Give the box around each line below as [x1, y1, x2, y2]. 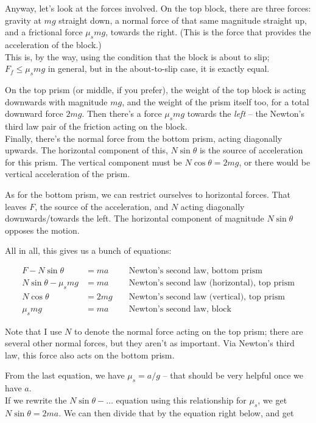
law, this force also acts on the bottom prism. [5, 348, 175, 361]
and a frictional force [5, 26, 83, 38]
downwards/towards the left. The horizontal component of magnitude [5, 212, 264, 225]
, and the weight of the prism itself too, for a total [122, 95, 309, 108]
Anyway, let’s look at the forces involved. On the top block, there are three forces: [5, 2, 311, 14]
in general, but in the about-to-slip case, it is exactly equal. [47, 62, 270, 75]
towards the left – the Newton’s [187, 107, 304, 120]
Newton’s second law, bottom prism [128, 266, 262, 275]
